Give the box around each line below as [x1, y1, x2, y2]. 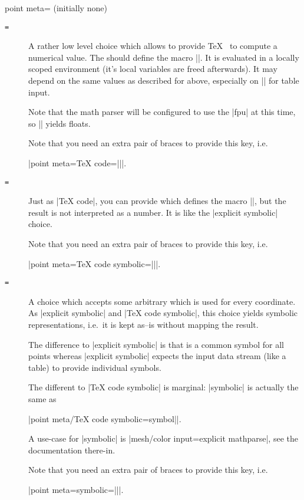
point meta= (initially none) [5, 2, 107, 14]
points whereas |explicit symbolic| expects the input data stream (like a [28, 350, 286, 362]
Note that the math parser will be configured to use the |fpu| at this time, [28, 106, 296, 118]
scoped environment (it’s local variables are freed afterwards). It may [28, 63, 277, 75]
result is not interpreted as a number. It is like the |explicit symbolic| [28, 206, 278, 218]
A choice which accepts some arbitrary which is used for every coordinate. [28, 295, 296, 307]
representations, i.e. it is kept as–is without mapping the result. [28, 318, 259, 331]
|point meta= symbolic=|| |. [28, 483, 124, 495]
